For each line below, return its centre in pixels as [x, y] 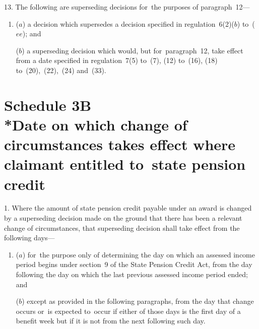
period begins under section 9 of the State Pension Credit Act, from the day [134, 264]
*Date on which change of [96, 124]
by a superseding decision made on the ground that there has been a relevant [123, 218]
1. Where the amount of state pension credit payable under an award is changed [128, 208]
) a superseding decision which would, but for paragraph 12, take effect [133, 50]
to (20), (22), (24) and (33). [61, 70]
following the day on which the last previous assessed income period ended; [132, 274]
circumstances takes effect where [120, 144]
